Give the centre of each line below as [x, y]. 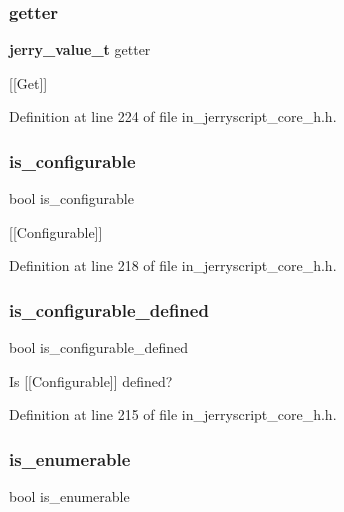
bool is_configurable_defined [99, 347]
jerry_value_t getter [80, 49]
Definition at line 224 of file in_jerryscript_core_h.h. [173, 116]
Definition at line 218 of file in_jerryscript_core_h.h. [173, 265]
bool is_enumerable [69, 496]
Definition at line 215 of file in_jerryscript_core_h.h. [173, 414]
